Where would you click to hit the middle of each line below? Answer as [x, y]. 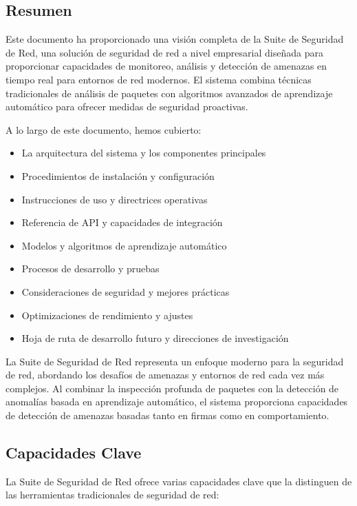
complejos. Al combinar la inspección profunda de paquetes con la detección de [172, 388]
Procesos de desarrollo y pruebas [90, 269]
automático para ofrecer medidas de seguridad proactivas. [127, 107]
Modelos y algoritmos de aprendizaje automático [124, 245]
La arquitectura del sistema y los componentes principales [144, 153]
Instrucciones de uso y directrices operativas [115, 199]
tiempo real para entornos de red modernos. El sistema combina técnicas [159, 79]
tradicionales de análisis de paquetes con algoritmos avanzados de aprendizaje [169, 93]
